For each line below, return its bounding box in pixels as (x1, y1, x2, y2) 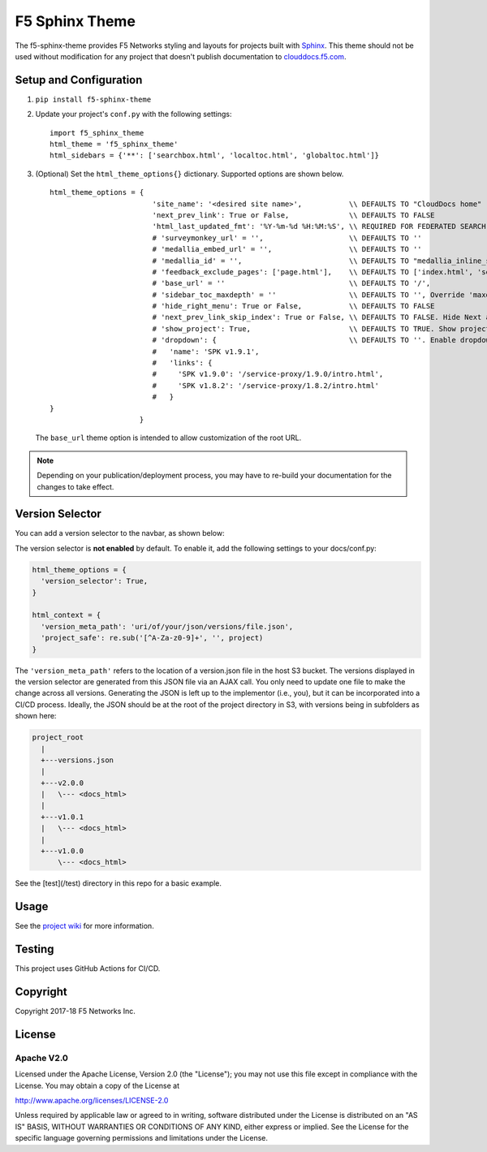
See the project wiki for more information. (15, 921, 154, 931)
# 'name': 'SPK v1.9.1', (152, 347, 260, 356)
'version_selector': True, (41, 576, 149, 586)
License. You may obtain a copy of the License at (15, 1081, 180, 1090)
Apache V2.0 (15, 1052, 69, 1064)
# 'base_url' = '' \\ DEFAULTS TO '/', (152, 278, 431, 288)
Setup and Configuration (15, 73, 143, 87)
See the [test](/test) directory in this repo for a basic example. (15, 878, 222, 888)
